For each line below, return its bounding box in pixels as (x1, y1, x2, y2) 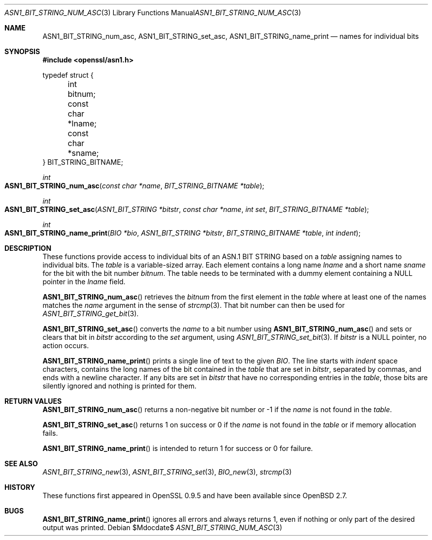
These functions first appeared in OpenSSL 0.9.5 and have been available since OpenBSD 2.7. (42, 491, 347, 500)
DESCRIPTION (4, 244, 52, 252)
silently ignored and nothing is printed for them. (42, 382, 197, 390)
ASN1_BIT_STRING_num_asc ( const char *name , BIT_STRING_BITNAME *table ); (4, 181, 265, 190)
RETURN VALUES (4, 397, 62, 405)
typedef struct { (42, 71, 94, 79)
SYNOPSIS (4, 47, 40, 56)
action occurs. (42, 341, 89, 350)
